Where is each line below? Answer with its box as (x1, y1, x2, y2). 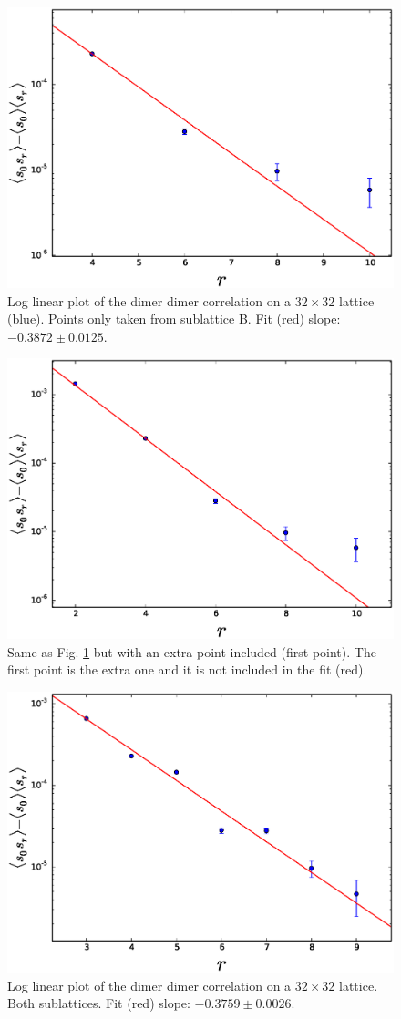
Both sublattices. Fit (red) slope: (7, 993, 190, 1013)
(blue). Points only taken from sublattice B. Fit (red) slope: (7, 309, 341, 328)
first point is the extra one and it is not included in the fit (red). (7, 660, 367, 679)
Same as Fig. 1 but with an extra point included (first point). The (7, 642, 376, 661)
